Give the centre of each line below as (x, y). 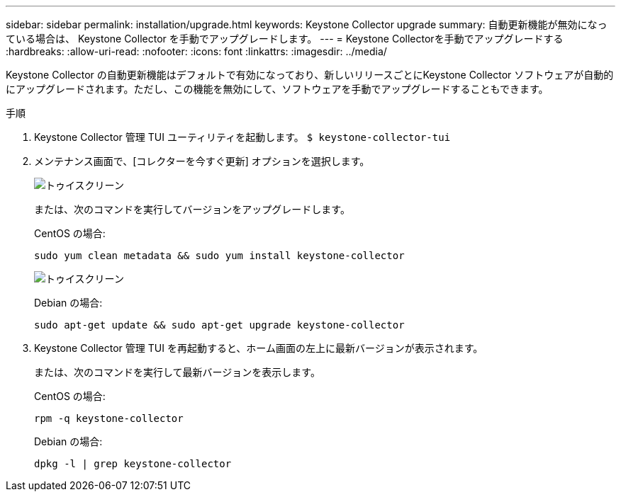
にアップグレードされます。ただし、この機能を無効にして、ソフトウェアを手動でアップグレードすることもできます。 (277, 89)
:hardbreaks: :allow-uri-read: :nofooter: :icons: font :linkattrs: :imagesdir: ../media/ (196, 51)
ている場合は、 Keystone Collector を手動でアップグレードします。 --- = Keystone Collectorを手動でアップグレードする (285, 39)
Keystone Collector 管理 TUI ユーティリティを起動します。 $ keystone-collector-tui (242, 137)
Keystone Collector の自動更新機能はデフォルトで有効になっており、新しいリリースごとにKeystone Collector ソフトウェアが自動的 (310, 75)
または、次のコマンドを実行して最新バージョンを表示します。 (177, 372)
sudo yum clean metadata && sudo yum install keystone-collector (219, 256)
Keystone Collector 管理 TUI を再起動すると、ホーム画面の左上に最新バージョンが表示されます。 (259, 348)
